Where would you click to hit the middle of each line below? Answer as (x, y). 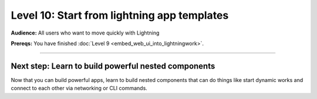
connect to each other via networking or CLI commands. (79, 88)
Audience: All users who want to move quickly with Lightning (85, 33)
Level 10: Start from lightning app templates (120, 15)
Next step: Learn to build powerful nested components (113, 66)
